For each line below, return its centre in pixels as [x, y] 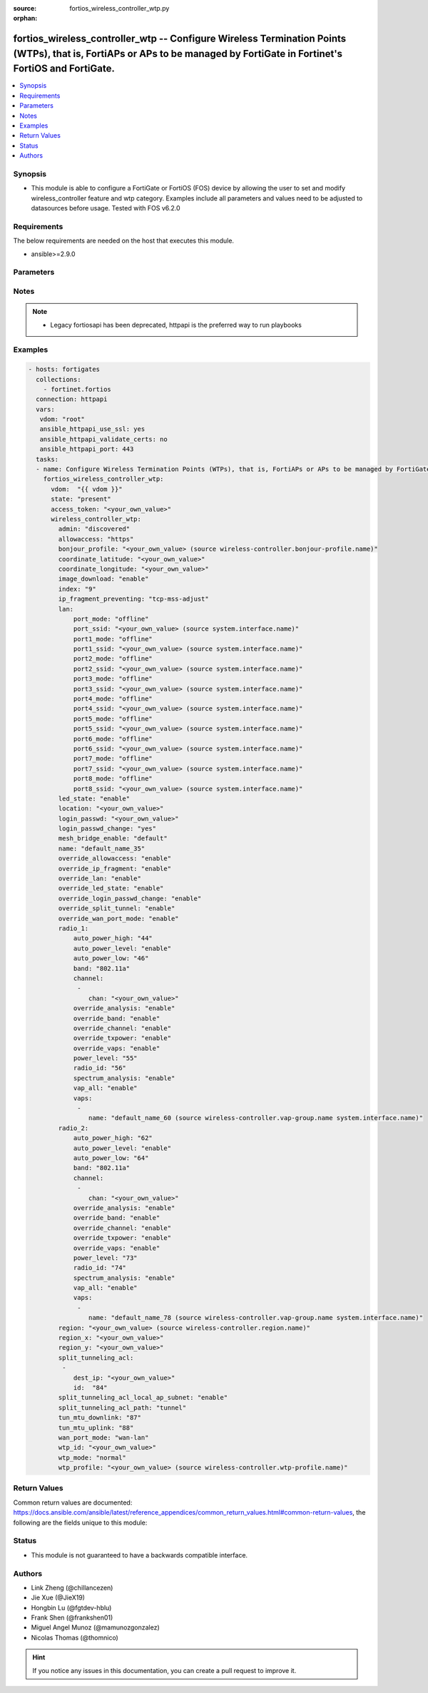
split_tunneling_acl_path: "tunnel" [122, 1408]
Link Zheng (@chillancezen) [72, 1587]
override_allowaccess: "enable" [114, 859]
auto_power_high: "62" [113, 1138]
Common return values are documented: [73, 1503]
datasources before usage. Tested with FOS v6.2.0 [106, 208]
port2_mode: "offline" [113, 659]
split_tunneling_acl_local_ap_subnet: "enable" [143, 1398]
